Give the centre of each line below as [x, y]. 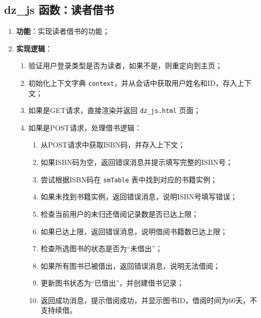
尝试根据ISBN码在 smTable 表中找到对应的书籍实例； [129, 179]
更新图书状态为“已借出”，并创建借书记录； [112, 283]
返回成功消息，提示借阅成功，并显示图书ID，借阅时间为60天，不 [149, 300]
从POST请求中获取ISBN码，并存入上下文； [113, 145]
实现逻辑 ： [34, 48]
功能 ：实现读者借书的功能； [63, 31]
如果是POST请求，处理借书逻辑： [85, 127]
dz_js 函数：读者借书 [59, 10]
